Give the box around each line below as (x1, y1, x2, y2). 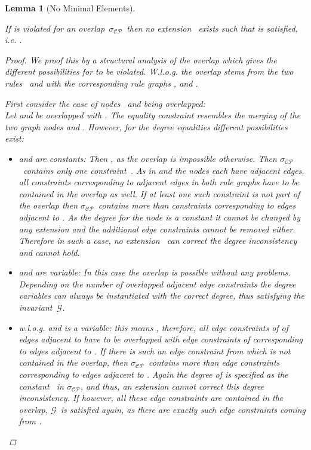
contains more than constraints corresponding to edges (98, 199, 296, 212)
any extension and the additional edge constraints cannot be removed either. (19, 222, 295, 235)
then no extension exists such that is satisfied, (127, 22, 298, 34)
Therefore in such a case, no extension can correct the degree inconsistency (19, 234, 297, 247)
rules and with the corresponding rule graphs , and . (5, 76, 198, 89)
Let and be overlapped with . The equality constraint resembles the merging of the (5, 109, 301, 121)
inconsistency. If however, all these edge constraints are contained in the (19, 391, 284, 404)
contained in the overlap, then (19, 356, 128, 369)
